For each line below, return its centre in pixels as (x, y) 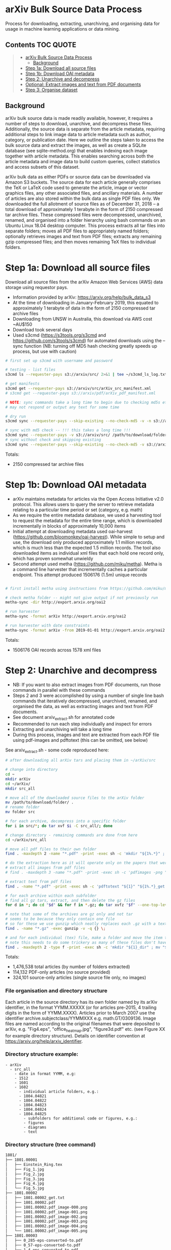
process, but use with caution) (45, 351)
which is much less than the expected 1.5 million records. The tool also (87, 548)
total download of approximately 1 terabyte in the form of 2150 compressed (84, 209)
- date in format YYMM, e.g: (45, 1074)
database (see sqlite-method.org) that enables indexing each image (76, 150)
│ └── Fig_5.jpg (25, 1188)
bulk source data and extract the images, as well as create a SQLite (76, 145)
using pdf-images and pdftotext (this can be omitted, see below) (80, 740)
